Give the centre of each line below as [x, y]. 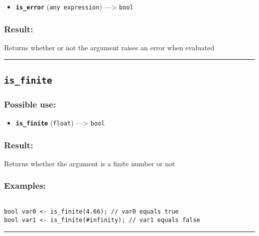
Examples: [25, 185]
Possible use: [30, 104]
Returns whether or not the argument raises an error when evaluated [109, 47]
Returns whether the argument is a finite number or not [90, 163]
